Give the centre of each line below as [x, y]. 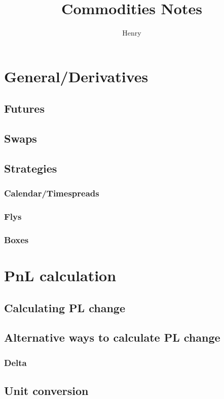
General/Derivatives [76, 76]
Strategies [31, 168]
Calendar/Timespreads [52, 193]
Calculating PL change [65, 307]
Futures [24, 108]
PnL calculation [60, 275]
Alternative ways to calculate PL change [112, 337]
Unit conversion [46, 390]
